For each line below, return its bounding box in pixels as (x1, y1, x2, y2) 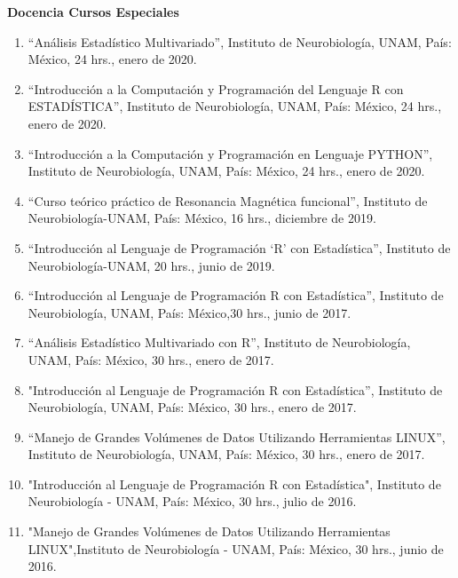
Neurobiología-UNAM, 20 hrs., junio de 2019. (28, 256, 275, 274)
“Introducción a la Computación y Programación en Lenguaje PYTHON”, (28, 144, 433, 162)
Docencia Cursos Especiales (7, 3, 179, 20)
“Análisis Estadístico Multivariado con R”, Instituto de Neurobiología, (28, 333, 411, 352)
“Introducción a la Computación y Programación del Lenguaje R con (28, 79, 404, 98)
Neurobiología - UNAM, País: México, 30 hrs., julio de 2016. (28, 492, 357, 511)
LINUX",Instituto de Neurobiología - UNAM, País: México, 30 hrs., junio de (28, 539, 444, 558)
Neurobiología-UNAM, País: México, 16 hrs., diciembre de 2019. (28, 209, 376, 227)
